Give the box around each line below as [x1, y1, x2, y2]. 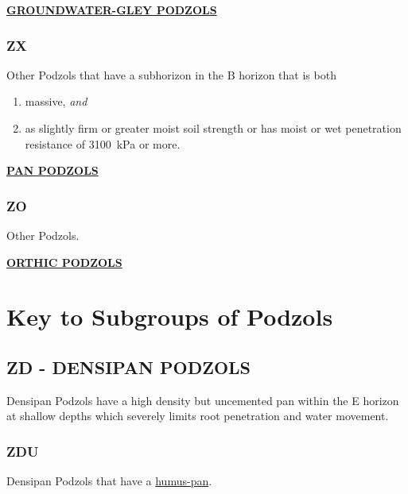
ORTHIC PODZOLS [6, 253, 122, 270]
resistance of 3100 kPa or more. [25, 135, 181, 152]
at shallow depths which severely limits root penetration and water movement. [6, 407, 389, 424]
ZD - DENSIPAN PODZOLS [6, 354, 251, 379]
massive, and [25, 93, 87, 110]
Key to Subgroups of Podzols [6, 300, 333, 333]
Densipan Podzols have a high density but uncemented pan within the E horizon [6, 392, 399, 408]
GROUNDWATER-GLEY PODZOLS [6, 2, 217, 17]
